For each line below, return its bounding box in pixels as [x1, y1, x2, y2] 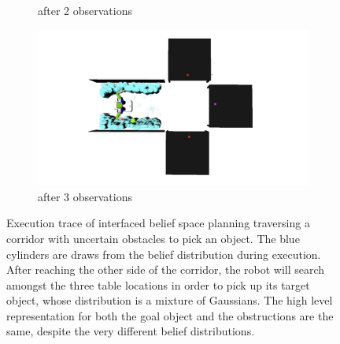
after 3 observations [38, 188, 133, 204]
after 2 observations [38, 2, 133, 18]
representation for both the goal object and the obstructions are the [6, 307, 334, 323]
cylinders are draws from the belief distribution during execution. [6, 245, 321, 262]
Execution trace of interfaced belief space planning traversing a [6, 215, 310, 231]
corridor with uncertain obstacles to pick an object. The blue [6, 230, 300, 246]
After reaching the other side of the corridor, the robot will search [6, 261, 325, 278]
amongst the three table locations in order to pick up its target [6, 276, 310, 293]
